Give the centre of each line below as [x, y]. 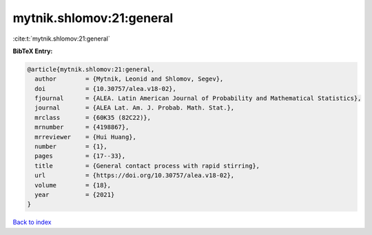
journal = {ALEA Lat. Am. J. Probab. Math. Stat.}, [135, 108]
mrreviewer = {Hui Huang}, [86, 137]
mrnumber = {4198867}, [82, 127]
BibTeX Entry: [33, 51]
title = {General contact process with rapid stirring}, [147, 166]
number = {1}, [71, 147]
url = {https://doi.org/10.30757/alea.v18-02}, [135, 175]
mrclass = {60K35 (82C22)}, [93, 118]
